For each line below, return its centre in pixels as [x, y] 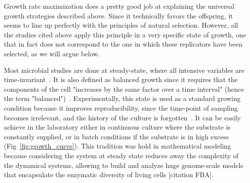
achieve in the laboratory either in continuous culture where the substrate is [117, 127]
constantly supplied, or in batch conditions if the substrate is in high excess [116, 136]
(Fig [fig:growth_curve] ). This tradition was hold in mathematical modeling [117, 146]
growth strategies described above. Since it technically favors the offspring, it [118, 15]
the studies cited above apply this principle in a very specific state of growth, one [125, 34]
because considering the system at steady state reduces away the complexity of [121, 155]
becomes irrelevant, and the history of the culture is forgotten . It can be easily [122, 117]
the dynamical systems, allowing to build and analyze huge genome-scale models [124, 165]
